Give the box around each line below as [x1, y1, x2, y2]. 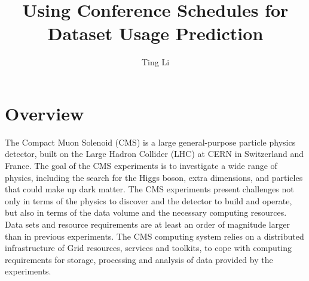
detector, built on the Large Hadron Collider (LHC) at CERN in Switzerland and [5, 147, 304, 160]
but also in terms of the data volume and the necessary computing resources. [5, 206, 287, 219]
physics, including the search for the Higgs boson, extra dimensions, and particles [5, 171, 303, 183]
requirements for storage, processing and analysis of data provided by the [5, 253, 273, 265]
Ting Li [141, 56, 170, 68]
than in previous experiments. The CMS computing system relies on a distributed [5, 229, 304, 242]
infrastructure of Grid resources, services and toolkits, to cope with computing [5, 241, 292, 254]
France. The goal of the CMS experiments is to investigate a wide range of [5, 159, 277, 172]
